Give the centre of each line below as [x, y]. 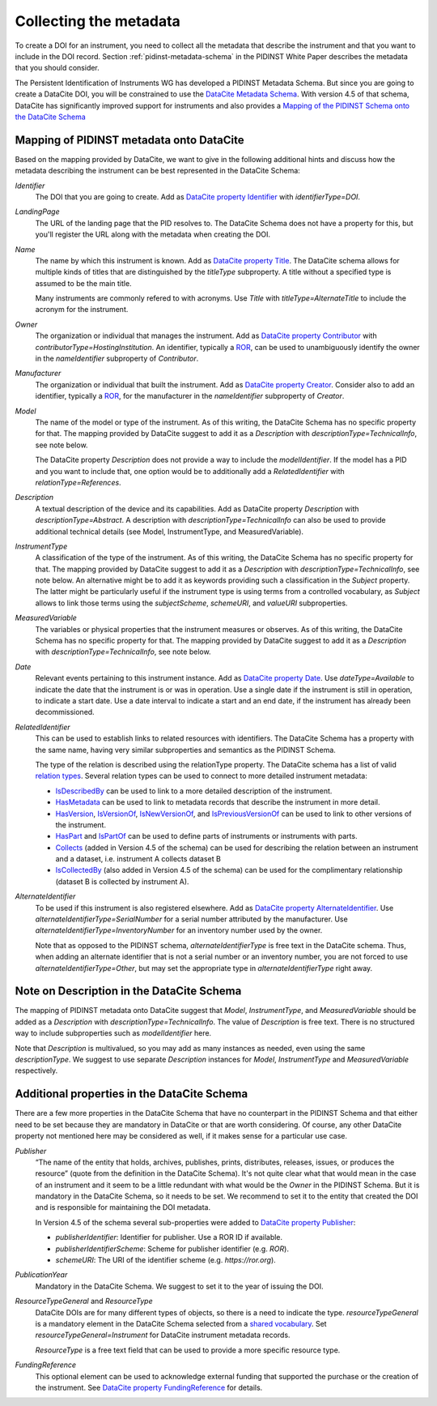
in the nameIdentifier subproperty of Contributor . [117, 359]
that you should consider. [57, 68]
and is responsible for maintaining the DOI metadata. [123, 1207]
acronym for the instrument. [82, 310]
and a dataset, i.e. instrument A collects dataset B [138, 859]
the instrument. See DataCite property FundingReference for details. [149, 1387]
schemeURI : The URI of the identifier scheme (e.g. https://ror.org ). [166, 1260]
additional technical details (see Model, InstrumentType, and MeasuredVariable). [169, 532]
